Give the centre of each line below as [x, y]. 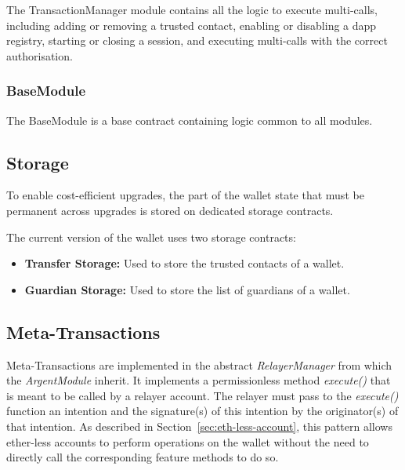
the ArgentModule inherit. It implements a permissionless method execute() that [199, 380]
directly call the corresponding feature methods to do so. [143, 457]
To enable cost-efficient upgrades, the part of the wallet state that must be [185, 195]
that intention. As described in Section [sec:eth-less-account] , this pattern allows [199, 426]
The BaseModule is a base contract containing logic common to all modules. [190, 120]
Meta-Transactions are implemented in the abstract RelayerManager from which [199, 364]
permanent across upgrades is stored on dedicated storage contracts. [170, 210]
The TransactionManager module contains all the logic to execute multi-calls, [192, 9]
